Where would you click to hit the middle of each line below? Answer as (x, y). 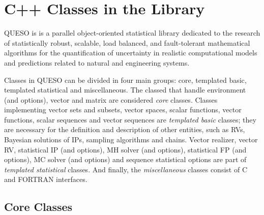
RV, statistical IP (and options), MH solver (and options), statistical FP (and (125, 149)
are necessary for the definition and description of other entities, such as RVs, (125, 129)
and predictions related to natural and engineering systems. (97, 62)
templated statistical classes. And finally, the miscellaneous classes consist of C (126, 169)
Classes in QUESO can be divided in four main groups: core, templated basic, (125, 80)
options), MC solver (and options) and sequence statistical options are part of (125, 159)
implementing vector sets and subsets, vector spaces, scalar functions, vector (123, 110)
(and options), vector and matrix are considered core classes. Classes (111, 99)
